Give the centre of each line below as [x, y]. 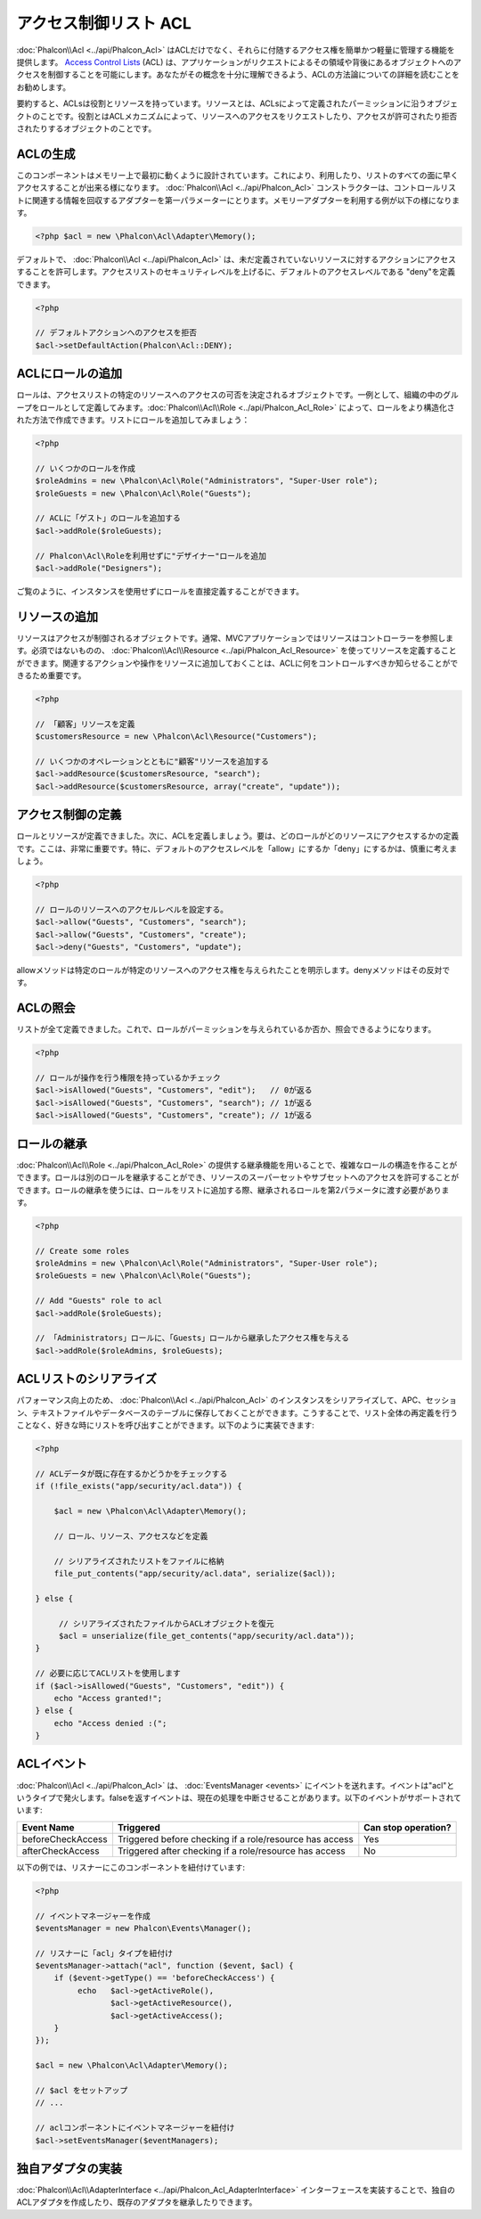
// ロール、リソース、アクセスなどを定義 [131, 1536]
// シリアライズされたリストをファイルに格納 [139, 1561]
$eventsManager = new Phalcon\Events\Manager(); [143, 1928]
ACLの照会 [46, 1008]
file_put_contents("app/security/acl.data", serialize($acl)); [195, 1573]
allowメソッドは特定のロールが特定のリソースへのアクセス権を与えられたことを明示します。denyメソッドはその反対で [233, 970]
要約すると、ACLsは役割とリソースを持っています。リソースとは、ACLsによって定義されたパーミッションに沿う [222, 103]
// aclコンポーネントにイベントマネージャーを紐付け [135, 2128]
